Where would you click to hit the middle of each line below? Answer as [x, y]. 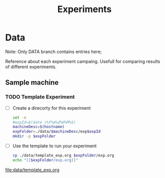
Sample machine [32, 82]
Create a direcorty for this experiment [52, 108]
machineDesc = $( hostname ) [38, 127]
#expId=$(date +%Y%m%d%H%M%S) [44, 122]
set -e [19, 117]
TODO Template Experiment [40, 97]
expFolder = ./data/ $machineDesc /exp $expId [57, 132]
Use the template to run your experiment [55, 146]
